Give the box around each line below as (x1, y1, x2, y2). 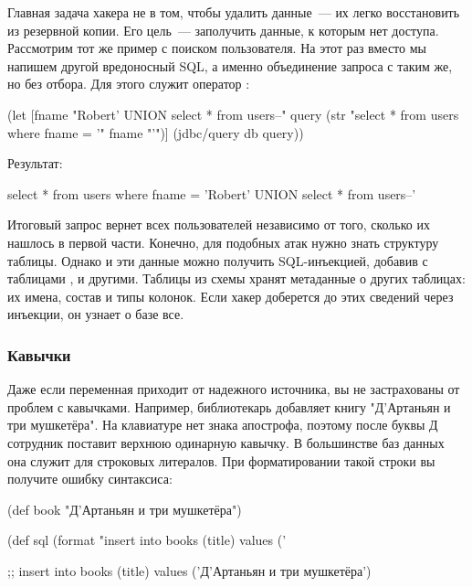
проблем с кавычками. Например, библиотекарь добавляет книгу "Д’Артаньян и (7, 397, 451, 416)
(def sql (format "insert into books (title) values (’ (7, 530, 287, 550)
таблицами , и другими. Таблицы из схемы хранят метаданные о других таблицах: (7, 269, 466, 288)
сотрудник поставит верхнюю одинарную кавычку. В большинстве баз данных (7, 432, 445, 452)
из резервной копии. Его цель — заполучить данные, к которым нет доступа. (7, 20, 439, 39)
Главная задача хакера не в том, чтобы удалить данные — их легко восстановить (7, 3, 460, 21)
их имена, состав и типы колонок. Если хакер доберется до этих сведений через (7, 286, 454, 305)
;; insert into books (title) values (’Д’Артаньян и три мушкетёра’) (7, 560, 372, 580)
